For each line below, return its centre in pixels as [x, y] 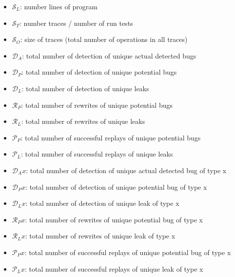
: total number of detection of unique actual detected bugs [109, 55]
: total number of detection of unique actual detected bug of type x [126, 170]
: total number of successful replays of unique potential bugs [111, 137]
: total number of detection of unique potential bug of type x [116, 187]
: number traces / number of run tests [76, 23]
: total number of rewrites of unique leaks [83, 121]
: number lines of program [59, 6]
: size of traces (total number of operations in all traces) [104, 39]
